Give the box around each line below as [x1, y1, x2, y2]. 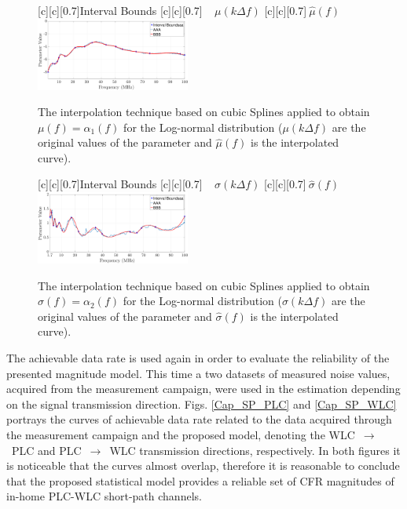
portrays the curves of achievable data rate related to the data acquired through [6, 411, 392, 427]
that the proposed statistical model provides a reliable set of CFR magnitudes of [6, 472, 394, 489]
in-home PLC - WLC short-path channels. [6, 488, 202, 504]
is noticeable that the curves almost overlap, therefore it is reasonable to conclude [6, 457, 400, 474]
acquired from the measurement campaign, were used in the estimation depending [6, 380, 401, 397]
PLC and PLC [12, 442, 82, 458]
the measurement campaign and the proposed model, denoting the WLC [6, 426, 355, 442]
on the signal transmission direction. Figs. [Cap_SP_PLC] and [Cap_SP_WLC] [6, 395, 397, 412]
